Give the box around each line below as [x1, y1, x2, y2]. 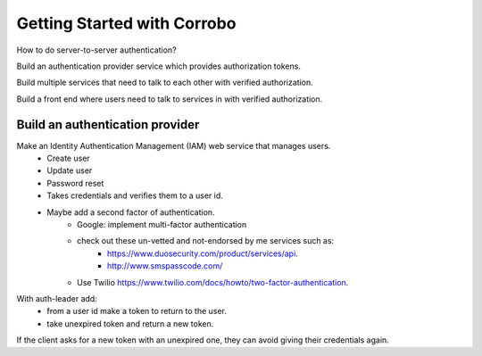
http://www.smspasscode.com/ [107, 261, 223, 271]
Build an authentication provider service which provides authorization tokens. [16, 61, 301, 71]
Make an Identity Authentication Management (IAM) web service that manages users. [16, 140, 331, 151]
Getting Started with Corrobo [16, 13, 237, 33]
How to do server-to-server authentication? [16, 45, 178, 55]
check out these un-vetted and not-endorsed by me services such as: [77, 236, 335, 246]
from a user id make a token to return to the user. [46, 306, 228, 317]
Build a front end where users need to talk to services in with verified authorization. [16, 94, 323, 104]
